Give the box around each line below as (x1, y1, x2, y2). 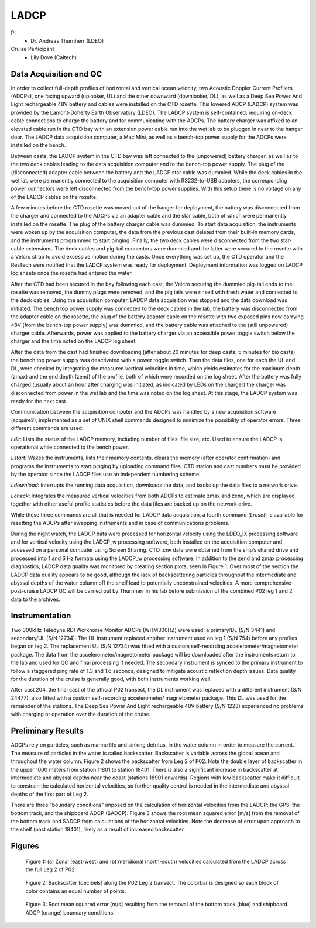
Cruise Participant (11, 46, 54, 53)
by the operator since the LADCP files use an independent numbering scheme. (11, 471, 201, 478)
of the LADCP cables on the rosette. (11, 193, 98, 200)
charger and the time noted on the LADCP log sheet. (11, 338, 138, 345)
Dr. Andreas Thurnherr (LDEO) (30, 37, 104, 44)
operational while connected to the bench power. (11, 444, 129, 451)
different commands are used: (11, 425, 84, 432)
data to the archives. (11, 596, 61, 603)
